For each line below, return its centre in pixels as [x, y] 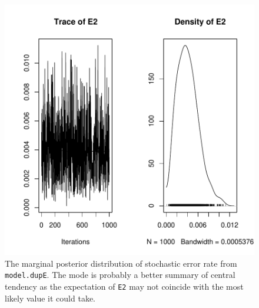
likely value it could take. [50, 298]
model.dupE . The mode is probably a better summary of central [120, 275]
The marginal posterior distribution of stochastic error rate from [121, 263]
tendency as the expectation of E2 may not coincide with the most [124, 286]
